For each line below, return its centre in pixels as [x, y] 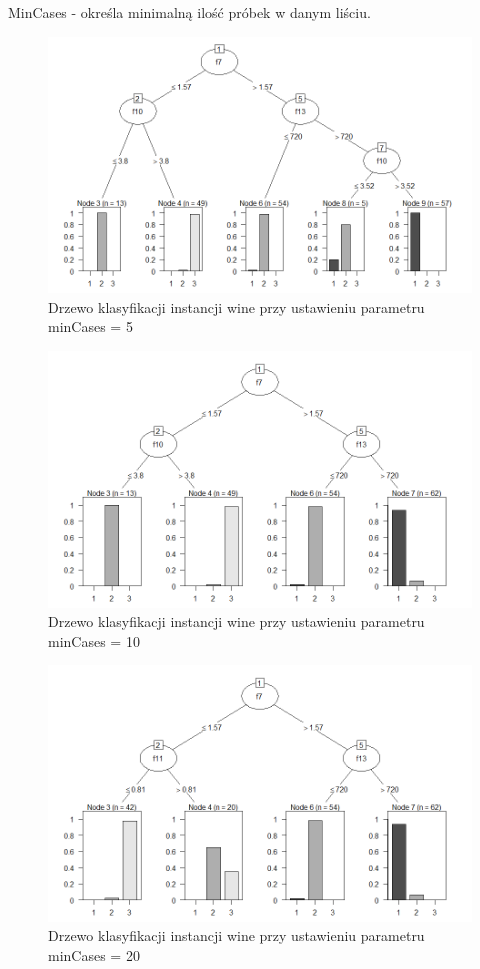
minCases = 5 [90, 326]
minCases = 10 [94, 640]
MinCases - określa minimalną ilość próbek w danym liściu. [189, 12]
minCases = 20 [94, 955]
